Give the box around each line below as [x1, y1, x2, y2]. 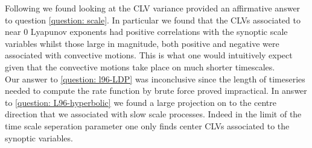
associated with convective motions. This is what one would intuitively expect [5, 49, 293, 61]
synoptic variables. [5, 131, 73, 144]
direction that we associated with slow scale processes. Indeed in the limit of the [5, 108, 302, 120]
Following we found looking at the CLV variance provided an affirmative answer [5, 2, 301, 14]
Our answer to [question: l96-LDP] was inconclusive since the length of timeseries [5, 72, 305, 85]
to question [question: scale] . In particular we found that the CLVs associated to [5, 13, 301, 26]
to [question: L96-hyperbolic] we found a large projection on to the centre [5, 96, 277, 108]
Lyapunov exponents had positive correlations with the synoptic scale [30, 25, 288, 38]
